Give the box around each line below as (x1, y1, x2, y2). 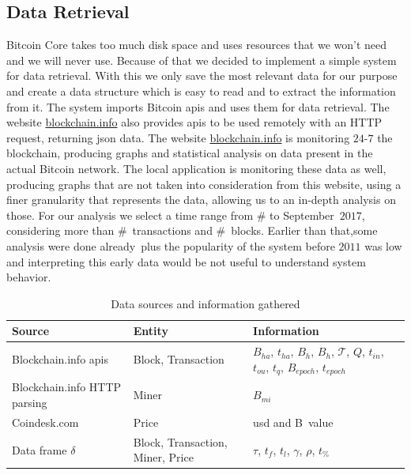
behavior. (6, 269, 51, 285)
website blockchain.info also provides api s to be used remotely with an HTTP (6, 114, 383, 130)
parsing (12, 394, 47, 411)
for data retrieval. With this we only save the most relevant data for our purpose (6, 67, 398, 84)
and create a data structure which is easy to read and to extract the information (6, 82, 396, 99)
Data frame (12, 441, 67, 458)
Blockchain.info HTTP (12, 379, 122, 395)
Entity (133, 322, 168, 339)
